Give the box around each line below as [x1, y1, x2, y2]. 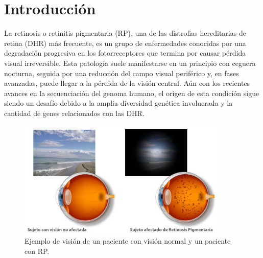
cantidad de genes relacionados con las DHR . [4, 107, 145, 118]
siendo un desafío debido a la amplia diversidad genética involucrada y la [4, 98, 233, 108]
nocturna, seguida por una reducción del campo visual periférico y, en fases [4, 67, 239, 78]
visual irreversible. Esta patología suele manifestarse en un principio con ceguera [4, 57, 256, 68]
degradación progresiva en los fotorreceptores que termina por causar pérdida [4, 48, 246, 58]
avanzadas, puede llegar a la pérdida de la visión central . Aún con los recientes [4, 78, 250, 88]
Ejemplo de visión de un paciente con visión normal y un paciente [25, 236, 231, 246]
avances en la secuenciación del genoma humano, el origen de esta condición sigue [4, 87, 259, 98]
